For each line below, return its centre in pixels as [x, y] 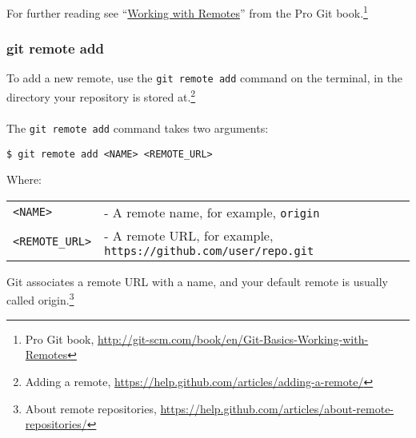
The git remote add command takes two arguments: [138, 127]
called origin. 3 [40, 299]
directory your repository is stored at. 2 [101, 96]
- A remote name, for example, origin [212, 212]
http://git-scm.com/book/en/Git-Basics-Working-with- [233, 338]
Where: [24, 179]
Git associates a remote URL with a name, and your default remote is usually [197, 281]
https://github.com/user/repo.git [209, 251]
